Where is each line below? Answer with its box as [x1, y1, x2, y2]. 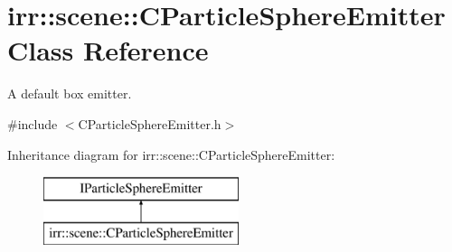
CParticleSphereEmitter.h [78, 114, 221, 133]
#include [7, 114, 58, 133]
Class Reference [7, 32, 209, 69]
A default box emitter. [7, 84, 132, 103]
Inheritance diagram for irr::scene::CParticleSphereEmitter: [7, 145, 335, 163]
